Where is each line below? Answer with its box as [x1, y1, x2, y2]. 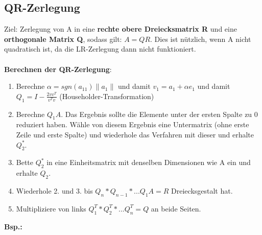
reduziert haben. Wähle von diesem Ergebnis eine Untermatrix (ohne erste [16, 119, 249, 130]
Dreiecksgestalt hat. [171, 185, 233, 196]
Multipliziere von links [16, 203, 86, 214]
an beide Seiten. [151, 203, 201, 214]
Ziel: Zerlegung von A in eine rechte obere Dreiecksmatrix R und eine [4, 24, 237, 34]
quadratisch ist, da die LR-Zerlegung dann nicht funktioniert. [4, 43, 196, 54]
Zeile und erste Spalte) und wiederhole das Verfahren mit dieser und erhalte [16, 129, 254, 139]
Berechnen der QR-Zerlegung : [4, 63, 112, 74]
